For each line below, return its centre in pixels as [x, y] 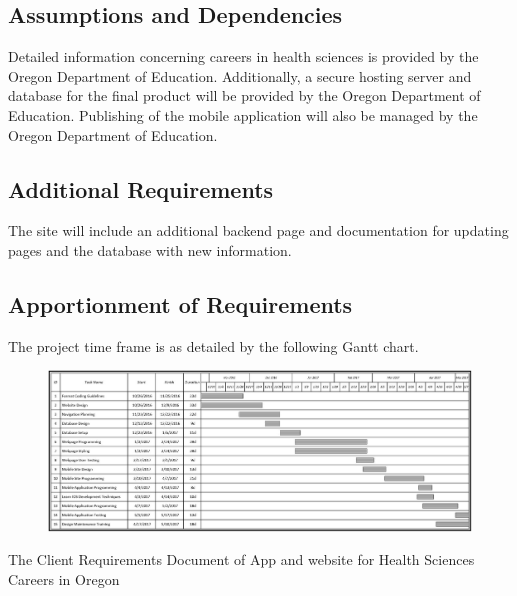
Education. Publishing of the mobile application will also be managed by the [243, 114]
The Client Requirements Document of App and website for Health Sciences [241, 559]
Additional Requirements [141, 188]
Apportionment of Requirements [180, 303]
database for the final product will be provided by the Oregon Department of [244, 95]
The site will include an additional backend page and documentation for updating [258, 230]
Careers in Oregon [64, 578]
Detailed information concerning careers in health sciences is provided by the [243, 56]
